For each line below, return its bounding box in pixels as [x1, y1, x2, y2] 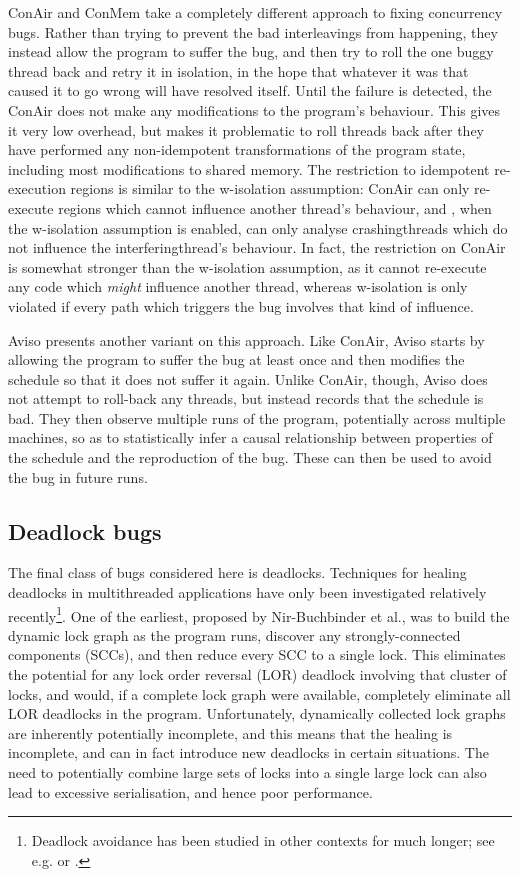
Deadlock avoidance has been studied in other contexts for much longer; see [31, 830, 495, 851]
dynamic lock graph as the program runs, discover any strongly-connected [8, 624, 461, 645]
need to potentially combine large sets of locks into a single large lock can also [8, 762, 487, 783]
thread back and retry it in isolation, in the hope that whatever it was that [8, 60, 469, 81]
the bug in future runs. [8, 466, 148, 487]
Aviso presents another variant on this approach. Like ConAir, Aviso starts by [8, 329, 485, 350]
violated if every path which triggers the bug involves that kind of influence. [8, 295, 474, 316]
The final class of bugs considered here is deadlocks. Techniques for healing [8, 562, 467, 583]
